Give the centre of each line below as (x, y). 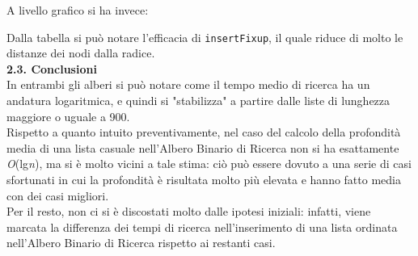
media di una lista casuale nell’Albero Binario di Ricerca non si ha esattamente (203, 147)
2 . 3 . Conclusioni (52, 68)
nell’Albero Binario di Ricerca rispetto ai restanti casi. (141, 243)
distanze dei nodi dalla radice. (81, 53)
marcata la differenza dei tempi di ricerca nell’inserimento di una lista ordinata (202, 227)
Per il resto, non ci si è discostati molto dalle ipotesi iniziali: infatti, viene (189, 211)
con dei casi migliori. (58, 195)
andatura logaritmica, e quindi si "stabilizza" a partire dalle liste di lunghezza (198, 101)
